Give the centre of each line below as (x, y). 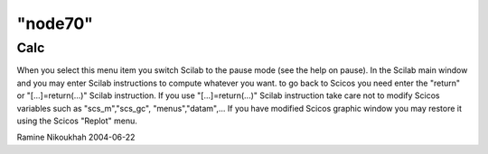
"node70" (55, 23)
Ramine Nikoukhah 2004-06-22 (76, 137)
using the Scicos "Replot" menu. (77, 121)
